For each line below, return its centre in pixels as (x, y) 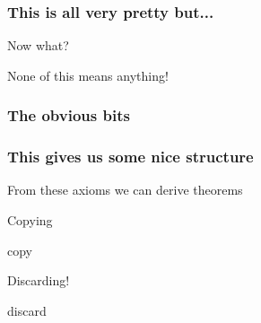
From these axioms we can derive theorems (125, 190)
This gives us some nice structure (130, 157)
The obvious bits (69, 115)
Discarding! (39, 280)
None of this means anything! (88, 75)
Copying (30, 220)
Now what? (38, 45)
